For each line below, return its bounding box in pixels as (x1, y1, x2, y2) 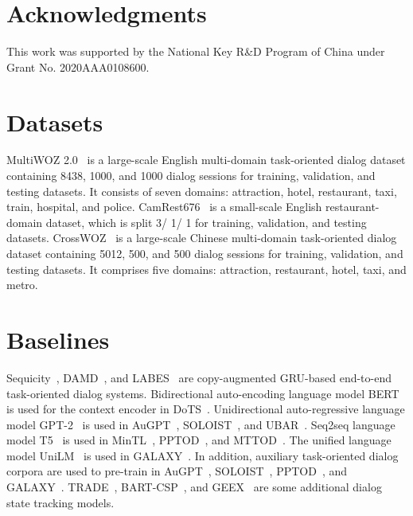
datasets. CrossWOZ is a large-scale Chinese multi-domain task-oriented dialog (6, 229, 397, 246)
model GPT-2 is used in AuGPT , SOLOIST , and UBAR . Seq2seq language (6, 416, 395, 432)
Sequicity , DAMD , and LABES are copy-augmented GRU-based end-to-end (6, 369, 392, 385)
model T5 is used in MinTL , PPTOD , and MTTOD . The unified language (6, 432, 392, 448)
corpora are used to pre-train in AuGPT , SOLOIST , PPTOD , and (6, 463, 348, 479)
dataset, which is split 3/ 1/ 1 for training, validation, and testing (45, 213, 367, 230)
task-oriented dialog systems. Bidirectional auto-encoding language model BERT (6, 385, 399, 401)
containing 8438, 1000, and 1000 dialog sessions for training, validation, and (6, 167, 376, 184)
